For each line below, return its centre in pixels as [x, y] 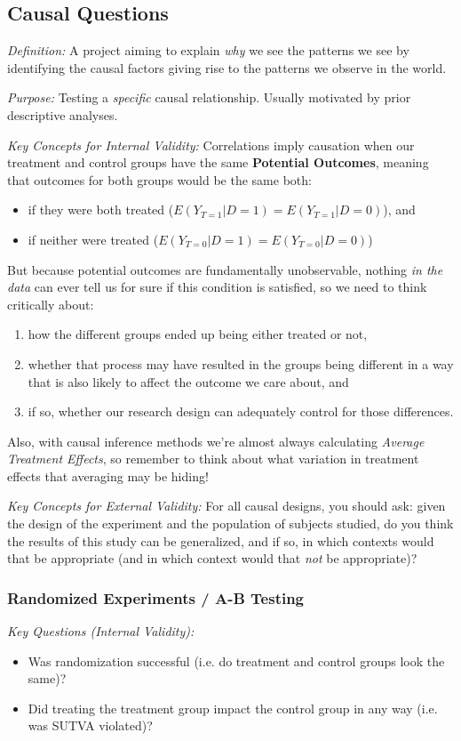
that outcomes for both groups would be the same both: [159, 179]
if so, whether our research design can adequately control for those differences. [241, 411]
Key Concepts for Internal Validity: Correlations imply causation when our [211, 145]
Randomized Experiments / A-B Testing [156, 597]
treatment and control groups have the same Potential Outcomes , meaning [218, 162]
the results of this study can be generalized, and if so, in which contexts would [221, 540]
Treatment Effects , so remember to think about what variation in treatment [213, 459]
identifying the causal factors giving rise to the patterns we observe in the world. [227, 67]
